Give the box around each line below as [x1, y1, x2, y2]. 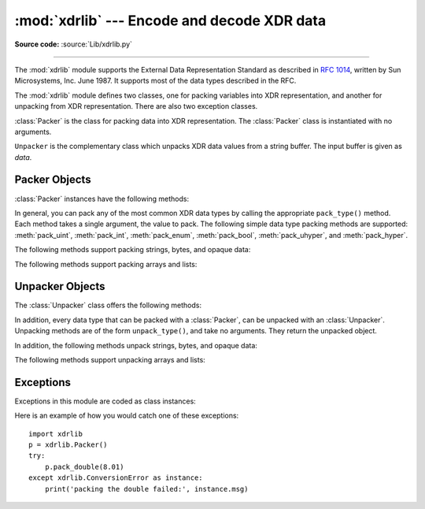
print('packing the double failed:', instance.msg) [44, 485, 249, 493]
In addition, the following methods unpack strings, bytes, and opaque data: [14, 340, 257, 350]
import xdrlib [28, 429, 83, 438]
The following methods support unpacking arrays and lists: [14, 355, 206, 364]
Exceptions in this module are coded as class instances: [14, 396, 196, 406]
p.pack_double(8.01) [44, 462, 124, 471]
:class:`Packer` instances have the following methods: [14, 194, 189, 203]
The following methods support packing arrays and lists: [14, 259, 198, 269]
